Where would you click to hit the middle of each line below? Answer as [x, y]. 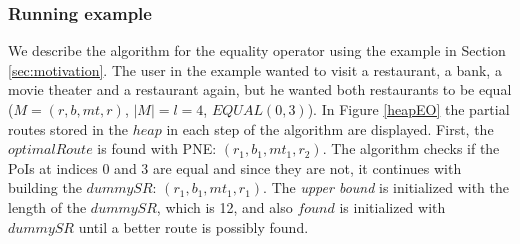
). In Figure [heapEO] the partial [408, 109]
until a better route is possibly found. [193, 226]
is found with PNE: [157, 148]
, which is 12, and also [224, 206]
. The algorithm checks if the [411, 148]
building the [45, 187]
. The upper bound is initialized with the [386, 187]
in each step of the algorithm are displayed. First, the [330, 128]
